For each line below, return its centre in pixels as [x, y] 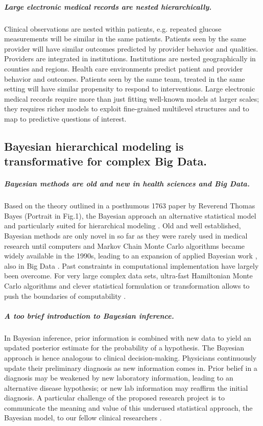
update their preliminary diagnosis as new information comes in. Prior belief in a [131, 368]
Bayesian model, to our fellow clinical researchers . [83, 418]
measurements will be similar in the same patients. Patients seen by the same [125, 39]
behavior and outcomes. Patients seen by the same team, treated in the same [125, 78]
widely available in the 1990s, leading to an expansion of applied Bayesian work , [131, 256]
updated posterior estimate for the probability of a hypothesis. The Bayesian [124, 348]
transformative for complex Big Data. [105, 161]
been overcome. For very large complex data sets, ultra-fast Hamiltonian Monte [128, 276]
